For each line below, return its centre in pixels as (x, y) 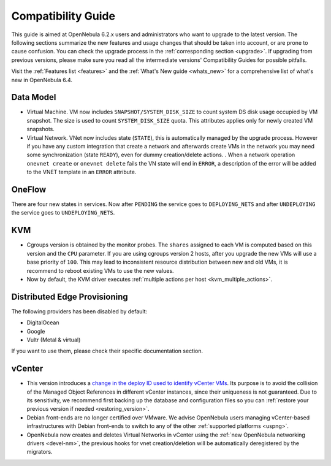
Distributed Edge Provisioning (70, 296)
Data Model (34, 97)
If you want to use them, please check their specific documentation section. (107, 351)
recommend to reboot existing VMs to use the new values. (100, 270)
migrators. (40, 452)
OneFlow (29, 189)
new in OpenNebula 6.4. (42, 80)
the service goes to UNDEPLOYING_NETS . (63, 213)
